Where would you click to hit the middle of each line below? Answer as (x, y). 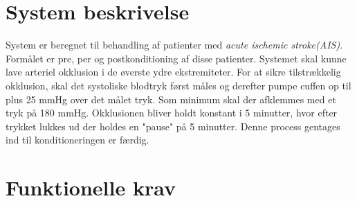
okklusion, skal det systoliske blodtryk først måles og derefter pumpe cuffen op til (178, 85)
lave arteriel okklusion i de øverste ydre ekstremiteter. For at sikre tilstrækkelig (173, 72)
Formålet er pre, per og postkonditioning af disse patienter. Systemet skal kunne (176, 58)
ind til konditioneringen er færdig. (77, 140)
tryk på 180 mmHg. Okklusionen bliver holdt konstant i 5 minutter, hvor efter (172, 113)
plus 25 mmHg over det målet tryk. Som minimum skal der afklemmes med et (171, 99)
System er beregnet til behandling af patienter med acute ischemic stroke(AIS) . (174, 45)
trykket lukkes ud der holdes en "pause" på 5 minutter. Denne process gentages (173, 126)
